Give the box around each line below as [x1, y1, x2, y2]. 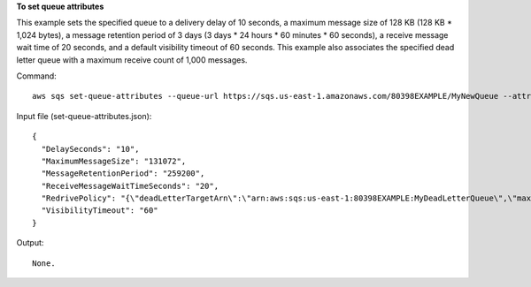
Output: [16, 238, 44, 248]
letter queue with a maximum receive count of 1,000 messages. [16, 54, 248, 65]
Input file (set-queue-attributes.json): [16, 110, 152, 121]
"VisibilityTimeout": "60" [41, 206, 158, 215]
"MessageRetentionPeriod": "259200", [41, 169, 205, 178]
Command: [16, 71, 57, 81]
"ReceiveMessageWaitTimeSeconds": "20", [41, 181, 219, 191]
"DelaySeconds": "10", [41, 144, 140, 154]
